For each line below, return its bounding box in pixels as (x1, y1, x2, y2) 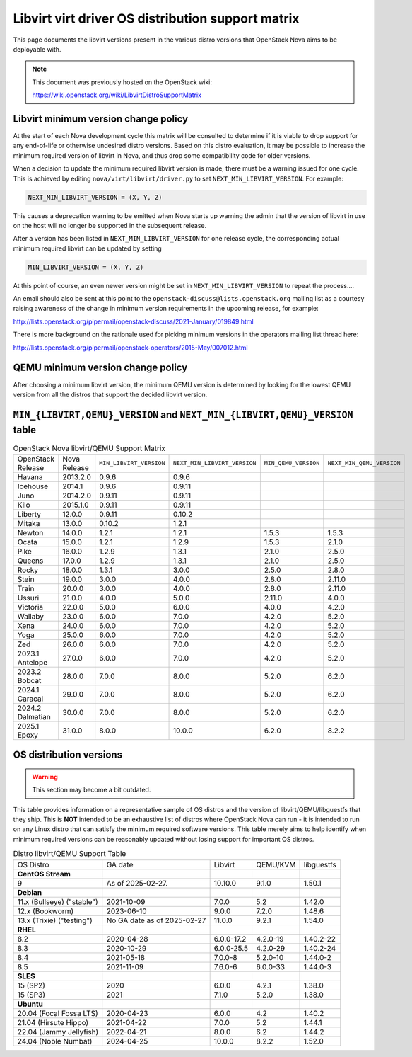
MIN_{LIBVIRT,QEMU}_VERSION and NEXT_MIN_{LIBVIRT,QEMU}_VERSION (13, 408, 353, 421)
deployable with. (13, 45, 61, 53)
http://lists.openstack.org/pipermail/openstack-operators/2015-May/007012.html (13, 343, 248, 352)
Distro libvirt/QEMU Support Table (13, 849, 126, 859)
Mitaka (17, 518, 40, 528)
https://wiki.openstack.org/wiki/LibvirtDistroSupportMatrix (32, 91, 201, 99)
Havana (17, 472, 43, 481)
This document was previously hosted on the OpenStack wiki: (32, 78, 212, 86)
